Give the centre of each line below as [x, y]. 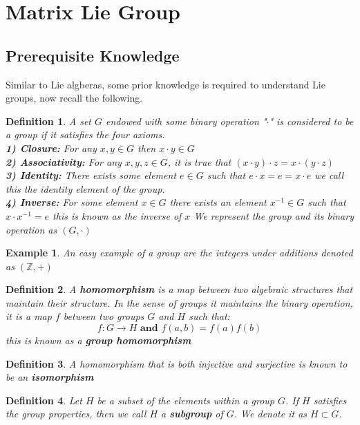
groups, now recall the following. [74, 98]
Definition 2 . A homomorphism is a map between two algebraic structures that [179, 289]
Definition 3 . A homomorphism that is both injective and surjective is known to [177, 363]
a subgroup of [192, 414]
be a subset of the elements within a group [186, 400]
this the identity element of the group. [85, 188]
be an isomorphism [50, 377]
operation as [31, 229]
